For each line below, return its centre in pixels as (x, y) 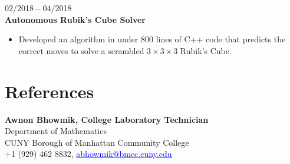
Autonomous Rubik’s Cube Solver (75, 19)
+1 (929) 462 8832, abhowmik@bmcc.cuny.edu (88, 154)
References (50, 91)
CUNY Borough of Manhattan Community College (97, 142)
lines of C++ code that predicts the (221, 39)
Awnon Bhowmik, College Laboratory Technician (107, 119)
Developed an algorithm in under (78, 39)
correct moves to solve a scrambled (81, 50)
